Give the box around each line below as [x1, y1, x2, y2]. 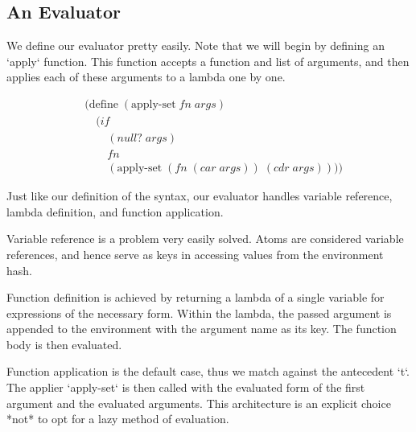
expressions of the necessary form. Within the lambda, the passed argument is [6, 304, 392, 321]
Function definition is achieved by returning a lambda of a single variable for [6, 289, 385, 306]
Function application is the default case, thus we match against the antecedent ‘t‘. [6, 363, 410, 380]
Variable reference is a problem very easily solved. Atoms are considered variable [6, 230, 404, 247]
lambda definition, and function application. [6, 203, 224, 220]
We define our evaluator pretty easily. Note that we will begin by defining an [6, 37, 385, 54]
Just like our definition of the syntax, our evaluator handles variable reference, [6, 187, 393, 204]
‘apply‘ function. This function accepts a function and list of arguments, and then [6, 52, 410, 69]
